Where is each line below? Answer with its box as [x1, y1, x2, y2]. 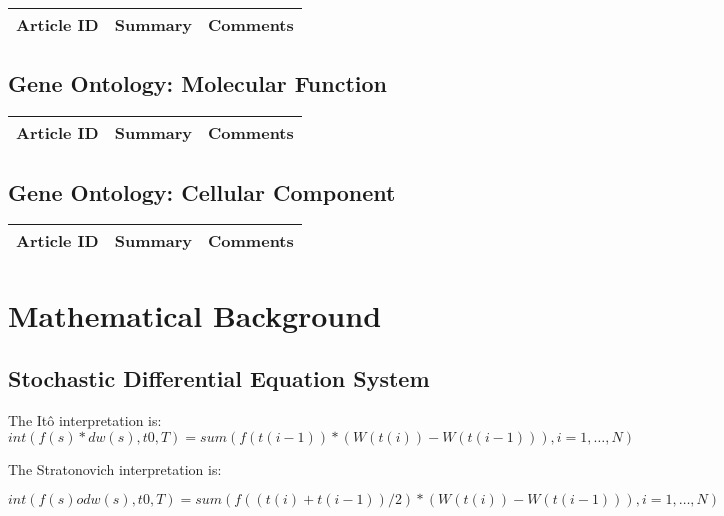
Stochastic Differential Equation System [8, 363, 430, 394]
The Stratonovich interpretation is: [8, 458, 222, 479]
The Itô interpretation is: [8, 409, 162, 430]
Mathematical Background [8, 294, 382, 335]
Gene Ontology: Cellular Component [8, 176, 396, 207]
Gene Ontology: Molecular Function [8, 68, 387, 99]
